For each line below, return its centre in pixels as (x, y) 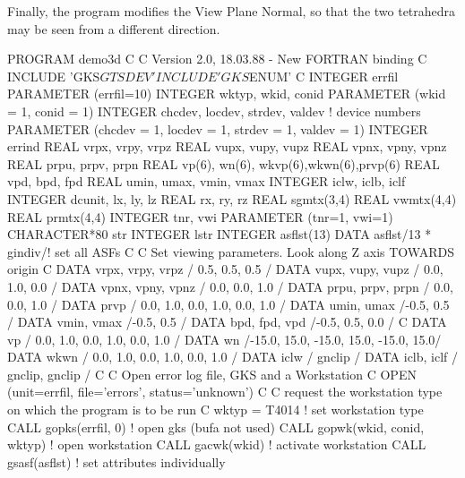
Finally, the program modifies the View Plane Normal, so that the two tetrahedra (232, 11)
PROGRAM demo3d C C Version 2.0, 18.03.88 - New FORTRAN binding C (217, 59)
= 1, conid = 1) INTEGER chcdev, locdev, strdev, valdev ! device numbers (214, 111)
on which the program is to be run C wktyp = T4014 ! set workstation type (215, 410)
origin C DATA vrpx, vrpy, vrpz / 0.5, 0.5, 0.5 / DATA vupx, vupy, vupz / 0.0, (225, 269)
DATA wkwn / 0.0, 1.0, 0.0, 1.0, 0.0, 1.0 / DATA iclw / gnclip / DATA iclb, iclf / (233, 357)
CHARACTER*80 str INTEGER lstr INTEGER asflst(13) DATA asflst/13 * (220, 234)
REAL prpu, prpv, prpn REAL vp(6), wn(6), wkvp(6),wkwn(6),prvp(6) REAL (224, 163)
